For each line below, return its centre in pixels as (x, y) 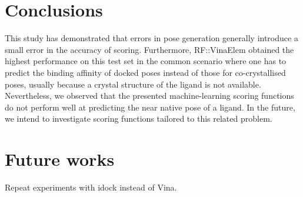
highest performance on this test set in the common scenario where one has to (146, 61)
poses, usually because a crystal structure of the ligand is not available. (133, 84)
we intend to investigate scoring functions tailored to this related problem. (139, 118)
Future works (60, 159)
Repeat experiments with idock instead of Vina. (91, 187)
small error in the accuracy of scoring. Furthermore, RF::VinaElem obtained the (149, 49)
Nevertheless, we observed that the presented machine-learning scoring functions (149, 96)
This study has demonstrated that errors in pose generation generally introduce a (151, 38)
